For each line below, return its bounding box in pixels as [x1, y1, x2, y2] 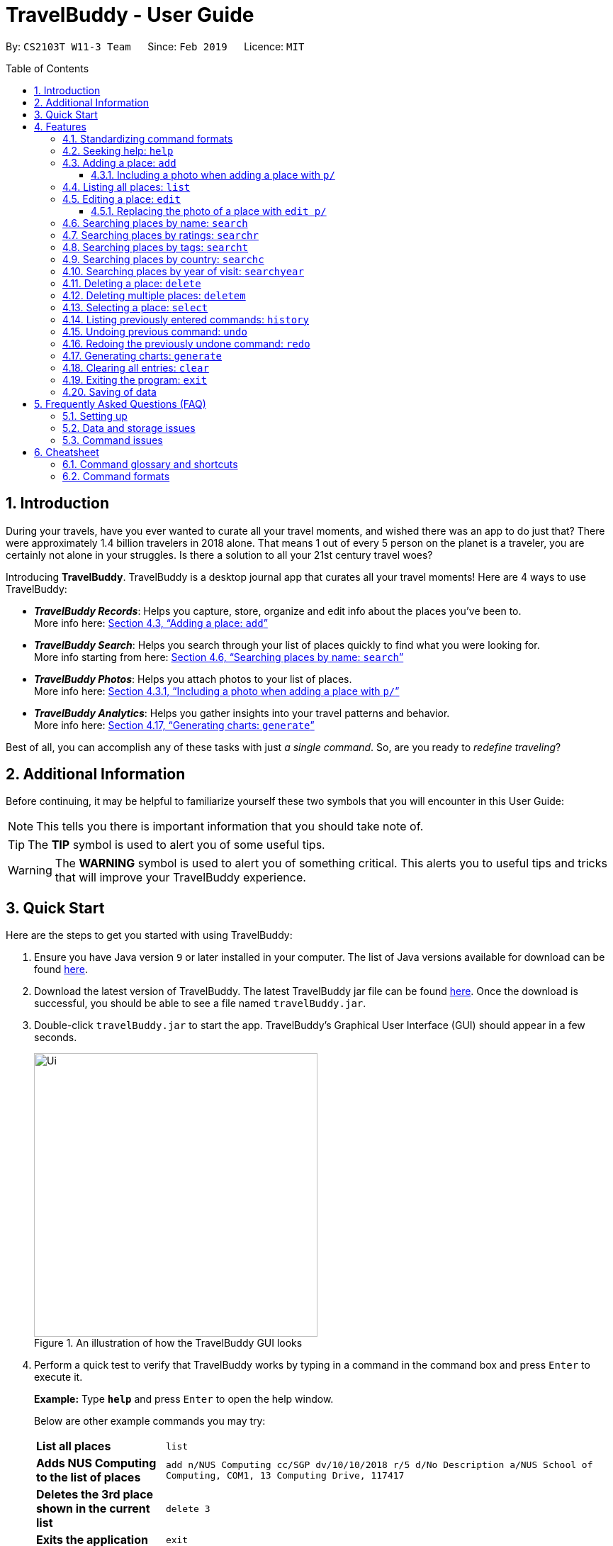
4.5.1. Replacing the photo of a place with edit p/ [91, 204, 327, 217]
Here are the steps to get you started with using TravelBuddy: [6, 929, 293, 942]
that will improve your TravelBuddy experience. [55, 870, 306, 885]
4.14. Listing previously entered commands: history [62, 313, 309, 326]
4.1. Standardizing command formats [62, 132, 233, 145]
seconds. [34, 1031, 77, 1044]
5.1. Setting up [62, 409, 128, 422]
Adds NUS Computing [36, 1456, 157, 1471]
